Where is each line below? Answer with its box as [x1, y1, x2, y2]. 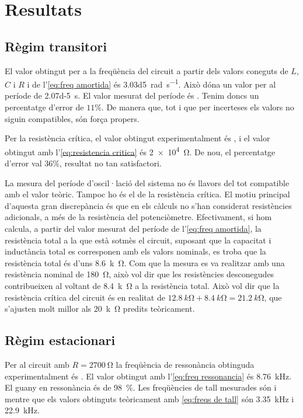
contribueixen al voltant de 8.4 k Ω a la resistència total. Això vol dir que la [5, 279, 280, 291]
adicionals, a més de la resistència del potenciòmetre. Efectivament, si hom [5, 211, 272, 223]
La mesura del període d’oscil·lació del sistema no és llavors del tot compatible [5, 176, 290, 189]
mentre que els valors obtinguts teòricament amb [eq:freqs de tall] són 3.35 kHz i [5, 392, 294, 405]
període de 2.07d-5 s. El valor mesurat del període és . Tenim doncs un [5, 89, 259, 102]
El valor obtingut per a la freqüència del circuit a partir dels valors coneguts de [5, 64, 288, 76]
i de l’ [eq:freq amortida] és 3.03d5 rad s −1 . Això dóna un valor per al [27, 76, 276, 90]
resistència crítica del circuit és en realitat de [5, 291, 165, 303]
